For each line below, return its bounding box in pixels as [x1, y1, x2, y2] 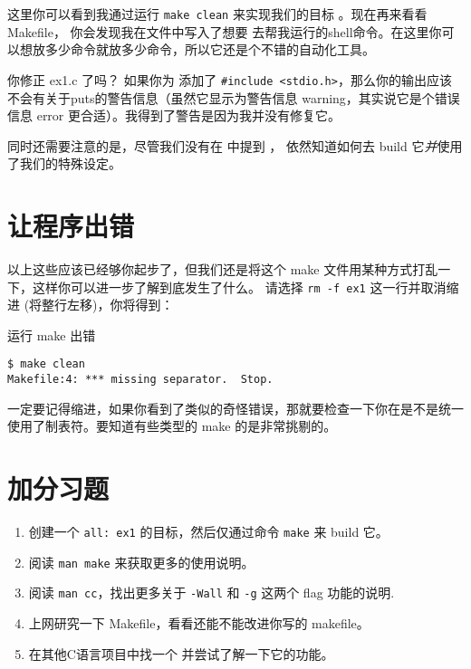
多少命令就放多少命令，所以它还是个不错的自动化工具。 [44, 40, 375, 59]
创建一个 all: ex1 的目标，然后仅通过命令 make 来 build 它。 [28, 522, 389, 541]
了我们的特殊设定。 [7, 154, 121, 173]
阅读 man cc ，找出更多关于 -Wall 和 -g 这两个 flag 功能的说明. [28, 583, 395, 602]
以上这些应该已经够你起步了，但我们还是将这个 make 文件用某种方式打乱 [7, 260, 438, 278]
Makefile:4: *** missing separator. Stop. [7, 373, 274, 387]
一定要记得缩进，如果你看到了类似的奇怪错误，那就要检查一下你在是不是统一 [7, 398, 464, 417]
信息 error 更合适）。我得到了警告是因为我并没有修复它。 [7, 106, 341, 125]
